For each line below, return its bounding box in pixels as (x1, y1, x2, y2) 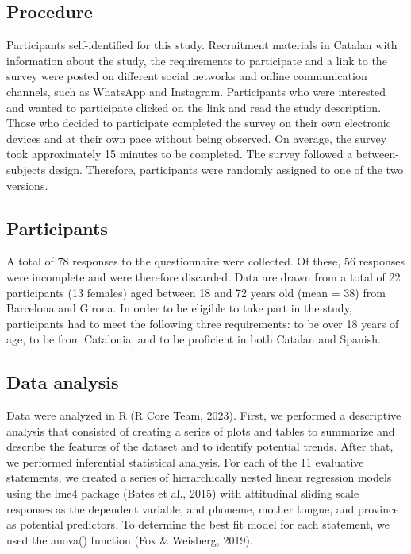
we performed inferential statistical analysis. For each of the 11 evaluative (6, 453, 364, 470)
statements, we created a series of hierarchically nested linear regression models (6, 469, 392, 486)
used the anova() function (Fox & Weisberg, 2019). (6, 531, 253, 548)
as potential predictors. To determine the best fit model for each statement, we (6, 516, 390, 533)
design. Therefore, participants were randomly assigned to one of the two (48, 161, 404, 177)
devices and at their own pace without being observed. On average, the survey (6, 130, 387, 146)
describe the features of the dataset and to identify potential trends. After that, (6, 438, 394, 455)
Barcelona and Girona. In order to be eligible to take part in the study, (6, 300, 352, 316)
